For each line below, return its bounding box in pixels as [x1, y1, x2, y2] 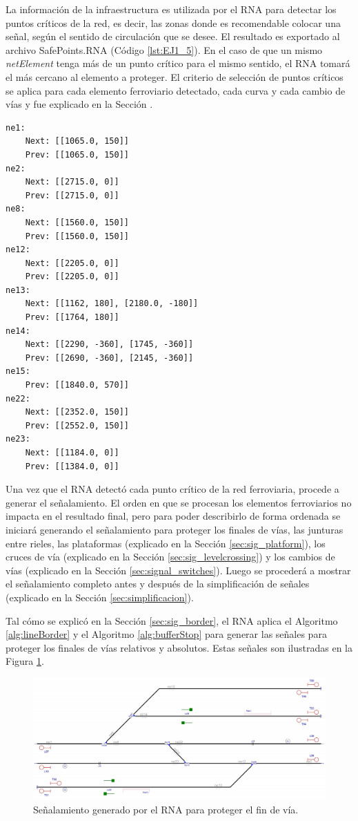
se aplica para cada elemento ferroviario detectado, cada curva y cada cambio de [6, 83, 346, 97]
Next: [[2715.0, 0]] [25, 177, 119, 187]
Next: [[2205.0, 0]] [25, 258, 119, 268]
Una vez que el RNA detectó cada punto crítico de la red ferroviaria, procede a [6, 482, 339, 496]
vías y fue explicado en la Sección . [6, 97, 153, 111]
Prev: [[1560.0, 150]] [25, 231, 129, 241]
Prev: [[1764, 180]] [25, 312, 119, 323]
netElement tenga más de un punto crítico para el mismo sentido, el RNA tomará [6, 56, 350, 70]
